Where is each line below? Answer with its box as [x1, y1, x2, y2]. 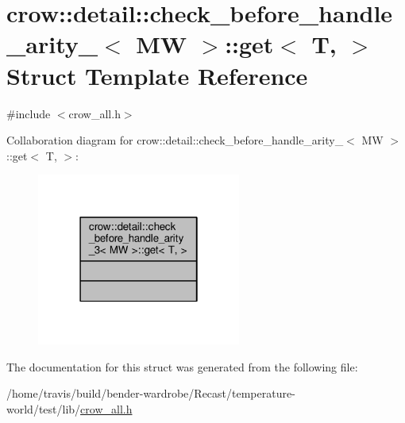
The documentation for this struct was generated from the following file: [6, 358, 358, 375]
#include [6, 105, 51, 121]
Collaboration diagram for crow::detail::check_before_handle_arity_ [6, 132, 344, 148]
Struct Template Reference [6, 59, 308, 91]
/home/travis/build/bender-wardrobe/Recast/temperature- [6, 385, 295, 402]
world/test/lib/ [6, 400, 81, 417]
